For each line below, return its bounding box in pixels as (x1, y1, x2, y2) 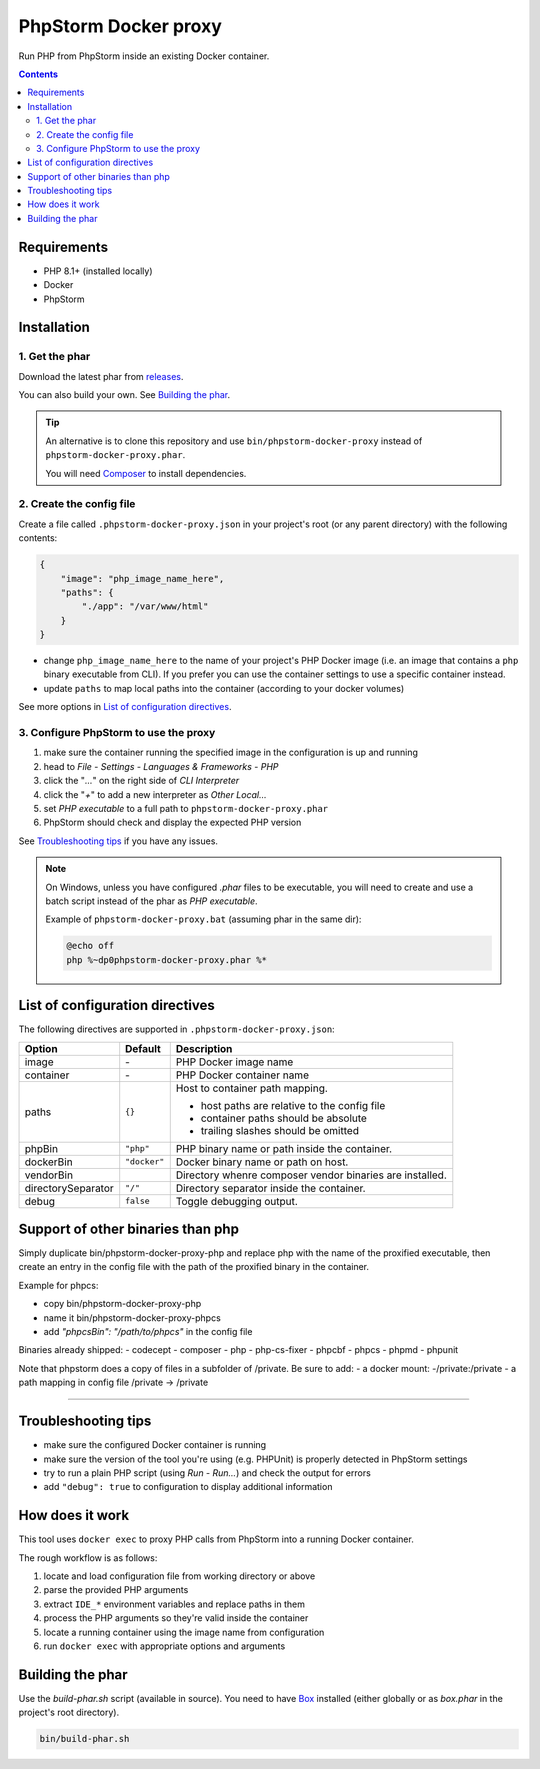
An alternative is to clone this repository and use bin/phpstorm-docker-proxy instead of (45, 435, 423, 447)
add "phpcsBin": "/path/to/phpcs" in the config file (43, 1326, 253, 1338)
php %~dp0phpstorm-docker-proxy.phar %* (66, 954, 267, 965)
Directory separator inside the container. (175, 1181, 366, 1195)
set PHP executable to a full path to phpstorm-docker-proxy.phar (43, 802, 329, 814)
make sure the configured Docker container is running (43, 1439, 267, 1451)
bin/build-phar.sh (39, 1733, 130, 1745)
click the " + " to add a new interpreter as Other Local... (43, 788, 267, 800)
